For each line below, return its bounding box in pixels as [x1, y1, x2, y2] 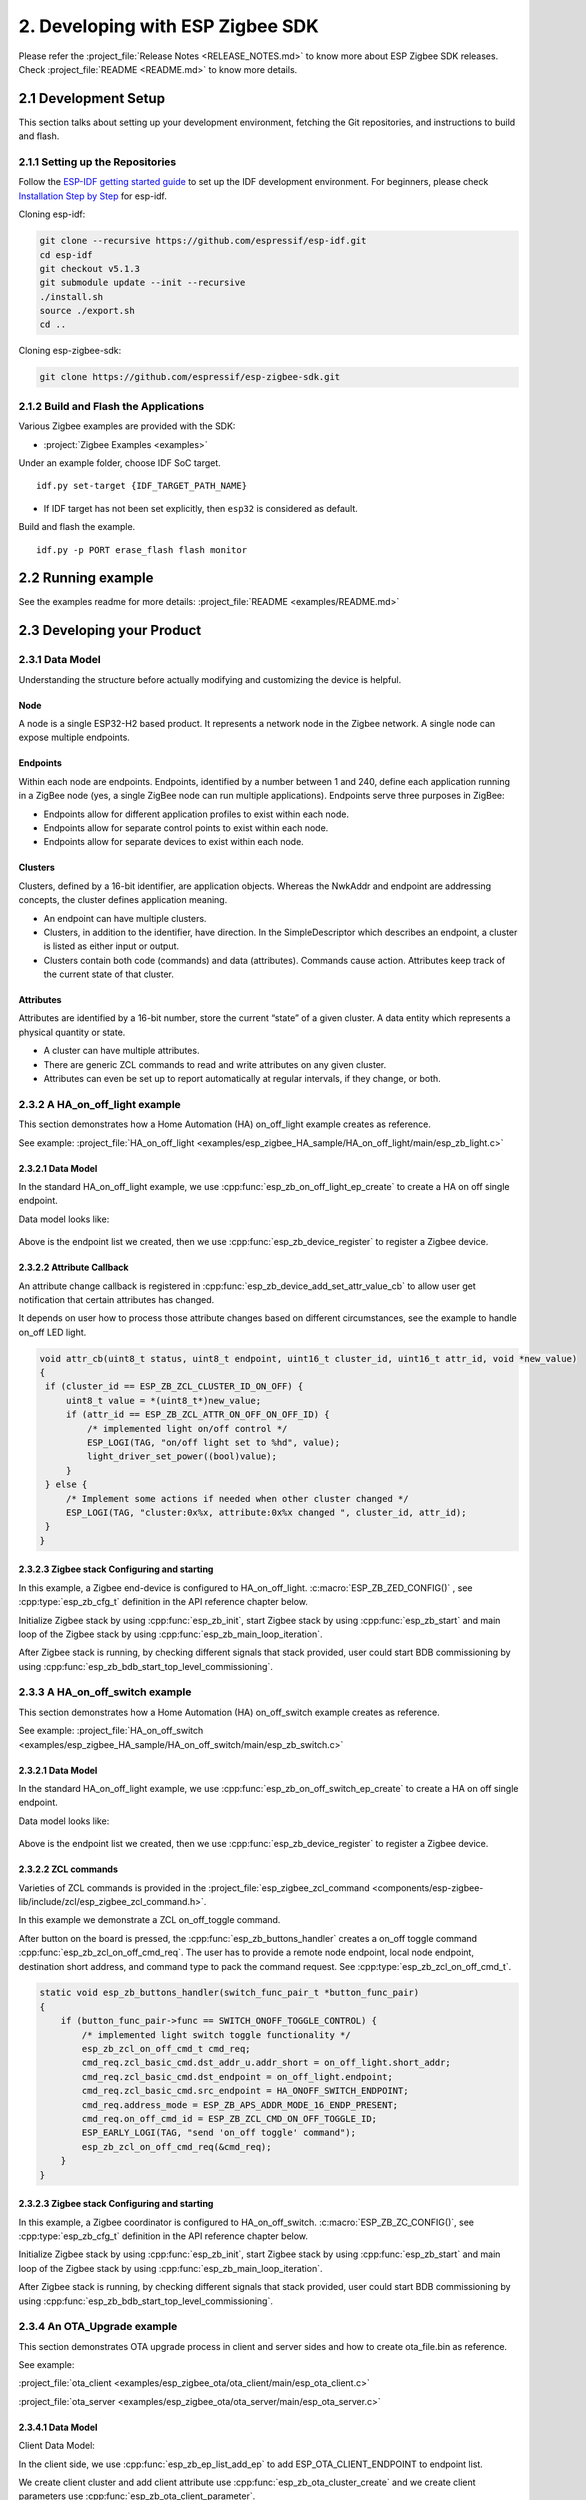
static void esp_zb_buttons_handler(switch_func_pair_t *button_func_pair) [39, 1987, 420, 1999]
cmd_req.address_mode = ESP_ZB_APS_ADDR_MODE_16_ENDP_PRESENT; [81, 2099, 399, 2110]
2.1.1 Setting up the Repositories [18, 155, 177, 169]
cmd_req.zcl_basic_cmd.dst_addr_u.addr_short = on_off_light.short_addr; [81, 2057, 452, 2069]
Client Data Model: [18, 2440, 95, 2452]
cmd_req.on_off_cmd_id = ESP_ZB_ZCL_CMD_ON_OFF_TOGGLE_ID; [81, 2113, 378, 2124]
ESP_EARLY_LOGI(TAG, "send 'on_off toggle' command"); [81, 2127, 357, 2139]
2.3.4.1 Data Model [18, 2421, 98, 2433]
